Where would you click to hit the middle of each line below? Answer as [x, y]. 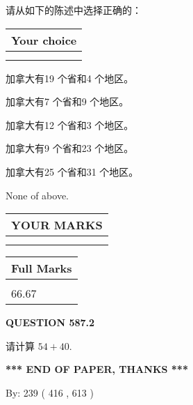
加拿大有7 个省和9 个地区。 [67, 101]
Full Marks [42, 268]
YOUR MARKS [57, 225]
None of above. [37, 195]
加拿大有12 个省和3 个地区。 [70, 124]
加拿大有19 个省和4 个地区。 [70, 78]
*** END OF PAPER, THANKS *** [97, 369]
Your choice [44, 40]
